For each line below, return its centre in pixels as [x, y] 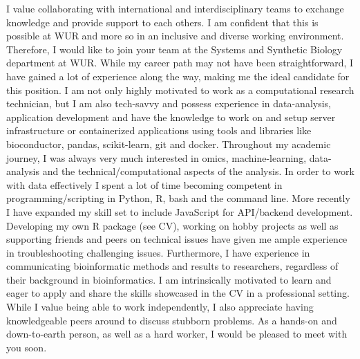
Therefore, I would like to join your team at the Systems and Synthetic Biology [174, 49]
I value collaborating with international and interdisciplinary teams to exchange [175, 8]
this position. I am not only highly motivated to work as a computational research [180, 90]
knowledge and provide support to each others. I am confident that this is [162, 22]
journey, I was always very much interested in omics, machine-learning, [157, 157]
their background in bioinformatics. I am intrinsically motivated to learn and [169, 279]
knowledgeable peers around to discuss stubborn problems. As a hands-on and [172, 320]
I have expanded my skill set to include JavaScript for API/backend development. [180, 211]
